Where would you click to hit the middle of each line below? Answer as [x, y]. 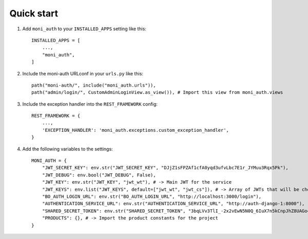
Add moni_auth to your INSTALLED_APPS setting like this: [84, 29]
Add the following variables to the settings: [68, 149]
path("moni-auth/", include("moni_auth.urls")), [94, 85]
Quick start [34, 13]
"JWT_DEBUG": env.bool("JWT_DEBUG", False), [99, 175]
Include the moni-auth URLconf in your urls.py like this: [83, 73]
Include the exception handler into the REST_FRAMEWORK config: [90, 104]
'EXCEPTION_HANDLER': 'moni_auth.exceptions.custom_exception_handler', [136, 130]
